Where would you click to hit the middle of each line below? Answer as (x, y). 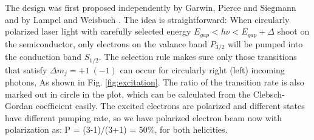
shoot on (293, 31)
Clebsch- (269, 94)
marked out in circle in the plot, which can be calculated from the (128, 94)
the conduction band (43, 57)
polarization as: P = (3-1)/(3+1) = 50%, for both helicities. (116, 129)
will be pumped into (265, 43)
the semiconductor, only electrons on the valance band (106, 43)
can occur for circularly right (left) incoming (202, 69)
